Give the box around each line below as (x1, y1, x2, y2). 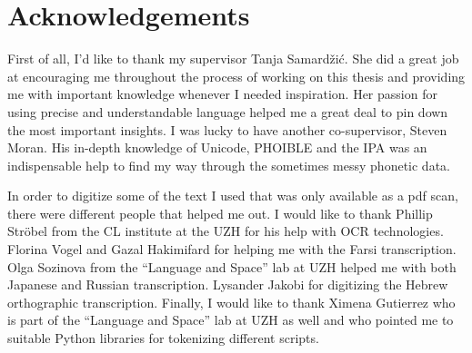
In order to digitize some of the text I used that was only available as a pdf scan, (7, 186, 458, 205)
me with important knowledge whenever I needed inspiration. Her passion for (7, 84, 437, 103)
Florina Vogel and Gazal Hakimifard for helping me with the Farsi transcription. (7, 240, 457, 259)
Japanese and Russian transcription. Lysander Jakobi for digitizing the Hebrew (7, 275, 448, 294)
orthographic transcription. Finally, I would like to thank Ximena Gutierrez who (7, 292, 456, 311)
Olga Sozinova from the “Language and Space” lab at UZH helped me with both (7, 257, 457, 276)
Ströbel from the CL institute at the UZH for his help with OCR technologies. (7, 221, 444, 240)
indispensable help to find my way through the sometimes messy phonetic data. (7, 155, 450, 174)
